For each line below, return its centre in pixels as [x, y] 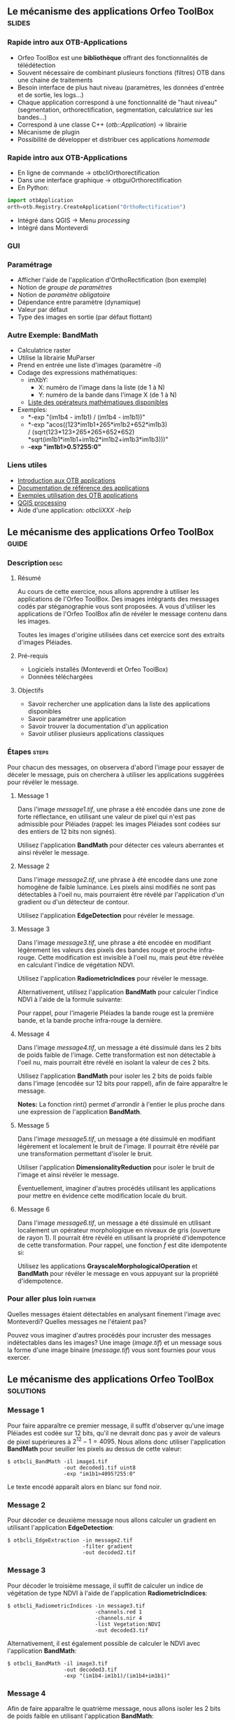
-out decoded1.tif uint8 [100, 1468]
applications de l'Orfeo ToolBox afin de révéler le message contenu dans [122, 614]
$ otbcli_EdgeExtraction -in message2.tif [70, 1541]
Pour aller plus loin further [51, 1299]
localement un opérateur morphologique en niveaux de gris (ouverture [119, 1230]
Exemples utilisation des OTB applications [78, 495]
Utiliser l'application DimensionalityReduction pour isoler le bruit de [116, 1167]
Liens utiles [27, 465]
